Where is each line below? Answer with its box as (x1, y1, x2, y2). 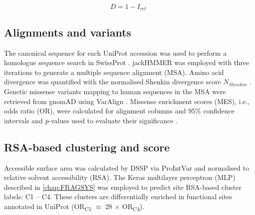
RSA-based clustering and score (4, 139, 170, 154)
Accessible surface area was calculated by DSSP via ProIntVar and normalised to (4, 162, 249, 173)
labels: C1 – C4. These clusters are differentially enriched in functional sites (4, 191, 232, 202)
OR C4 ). (122, 201, 145, 213)
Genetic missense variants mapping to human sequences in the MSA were (4, 86, 226, 97)
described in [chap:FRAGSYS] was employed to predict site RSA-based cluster (4, 181, 242, 192)
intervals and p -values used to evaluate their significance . (4, 115, 178, 125)
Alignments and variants (4, 24, 131, 39)
